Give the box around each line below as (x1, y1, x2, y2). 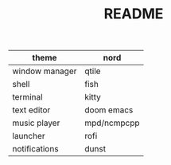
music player (12, 117, 60, 128)
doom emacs (84, 104, 134, 116)
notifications (12, 143, 59, 155)
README (103, 5, 164, 23)
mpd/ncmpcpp (84, 117, 141, 128)
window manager (12, 65, 77, 77)
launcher (12, 131, 45, 142)
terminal (12, 92, 43, 103)
